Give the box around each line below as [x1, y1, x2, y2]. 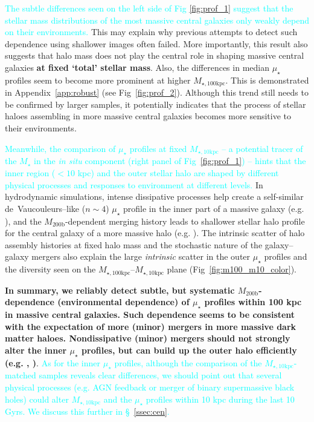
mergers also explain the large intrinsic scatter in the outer [31, 250, 251, 263]
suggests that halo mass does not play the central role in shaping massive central [5, 49, 304, 62]
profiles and [264, 250, 307, 263]
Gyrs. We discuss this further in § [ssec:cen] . [5, 405, 170, 418]
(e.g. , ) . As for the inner [5, 356, 101, 369]
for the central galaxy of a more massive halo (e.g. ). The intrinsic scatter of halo [5, 226, 305, 239]
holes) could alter [5, 392, 69, 405]
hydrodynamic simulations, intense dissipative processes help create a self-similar [5, 190, 304, 203]
